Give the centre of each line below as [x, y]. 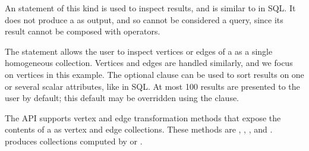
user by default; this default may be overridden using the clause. [122, 98]
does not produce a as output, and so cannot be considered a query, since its [144, 19]
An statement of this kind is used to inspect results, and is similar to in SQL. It [150, 8]
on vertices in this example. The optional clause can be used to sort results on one [154, 74]
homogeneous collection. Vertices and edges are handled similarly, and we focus [149, 63]
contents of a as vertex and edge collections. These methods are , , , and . [139, 129]
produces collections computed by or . [74, 141]
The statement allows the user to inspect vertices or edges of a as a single [139, 51]
